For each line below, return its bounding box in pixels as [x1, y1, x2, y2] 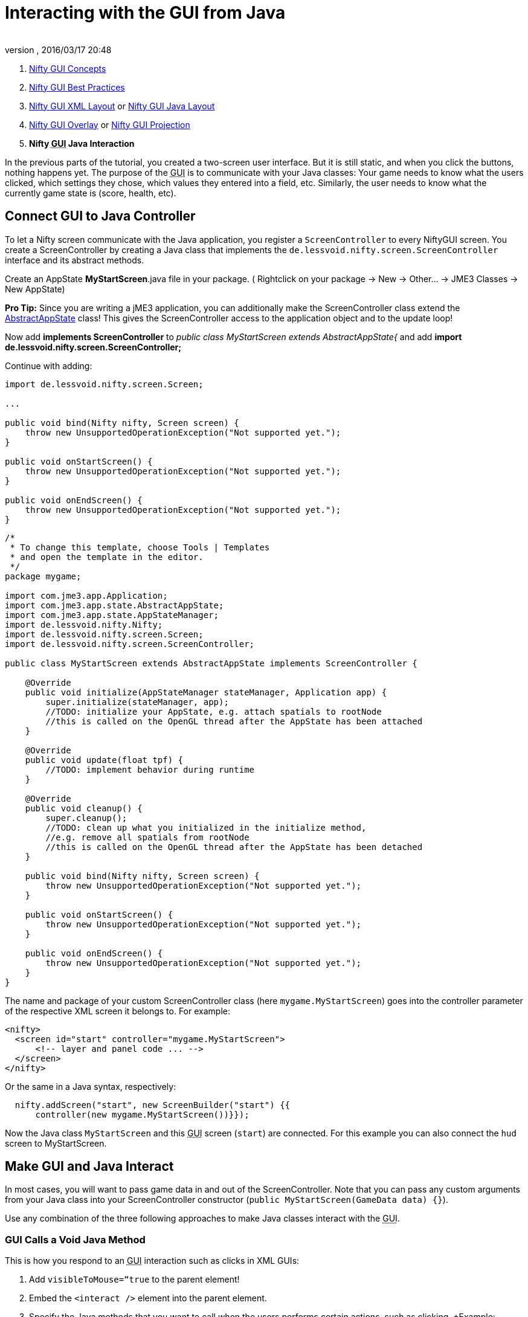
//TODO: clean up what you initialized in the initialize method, [45, 822, 367, 832]
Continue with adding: [5, 360, 92, 371]
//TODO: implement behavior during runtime [45, 764, 255, 774]
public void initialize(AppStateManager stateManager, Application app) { [25, 687, 387, 697]
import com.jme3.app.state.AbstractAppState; [5, 600, 224, 610]
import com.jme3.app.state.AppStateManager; [5, 610, 219, 620]
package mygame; [5, 571, 82, 581]
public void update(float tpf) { [25, 755, 184, 765]
